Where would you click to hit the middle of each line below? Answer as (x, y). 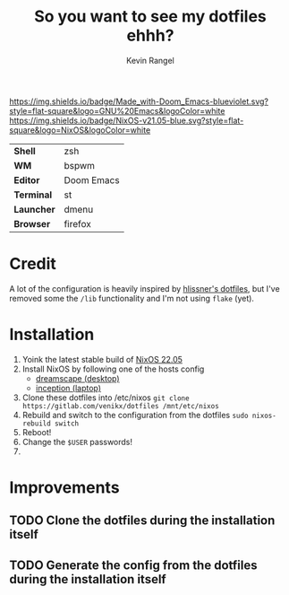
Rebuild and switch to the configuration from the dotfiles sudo (135, 415)
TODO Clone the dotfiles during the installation (142, 521)
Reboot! (37, 432)
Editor (27, 179)
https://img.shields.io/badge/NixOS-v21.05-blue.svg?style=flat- (127, 120)
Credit (33, 264)
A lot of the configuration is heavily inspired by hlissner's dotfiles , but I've (144, 288)
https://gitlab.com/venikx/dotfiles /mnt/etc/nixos (120, 406)
